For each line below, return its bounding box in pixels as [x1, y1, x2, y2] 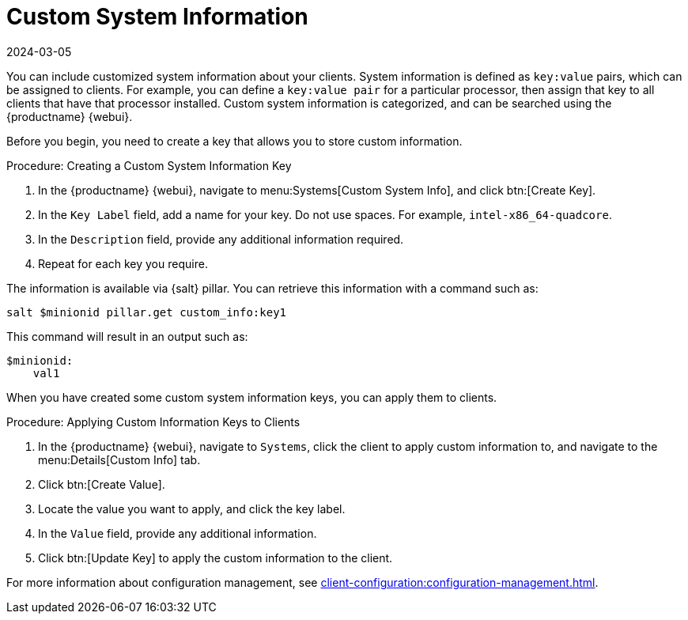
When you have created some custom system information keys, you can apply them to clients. [6, 390, 497, 404]
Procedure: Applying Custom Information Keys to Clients [6, 414, 301, 429]
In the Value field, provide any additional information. [38, 526, 317, 540]
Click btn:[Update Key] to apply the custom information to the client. [38, 550, 393, 565]
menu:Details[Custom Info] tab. [38, 452, 201, 467]
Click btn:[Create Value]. [38, 477, 165, 491]
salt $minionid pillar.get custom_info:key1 [6, 305, 287, 319]
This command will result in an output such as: [6, 329, 248, 343]
